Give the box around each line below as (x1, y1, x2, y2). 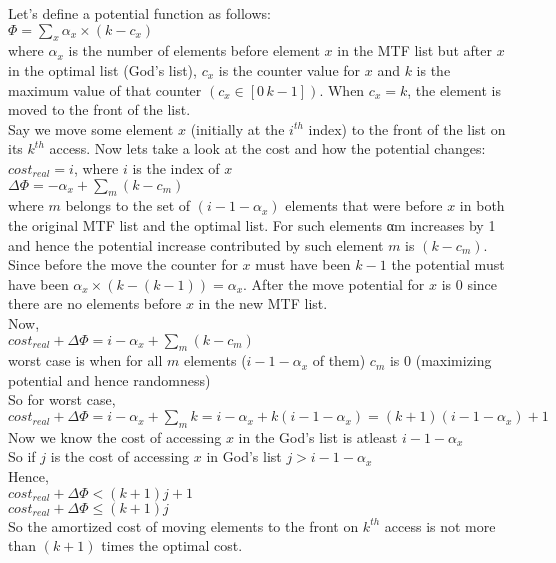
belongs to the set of (65, 195, 191, 216)
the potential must (391, 254, 505, 275)
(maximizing (415, 350, 492, 371)
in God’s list (206, 446, 282, 467)
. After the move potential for (243, 273, 425, 294)
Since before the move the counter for (8, 254, 238, 275)
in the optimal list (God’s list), (8, 59, 197, 80)
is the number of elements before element (68, 40, 320, 61)
